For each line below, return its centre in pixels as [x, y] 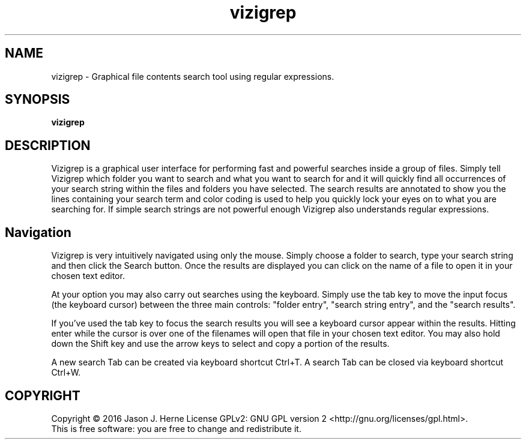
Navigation [38, 232]
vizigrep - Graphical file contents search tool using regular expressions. [193, 76]
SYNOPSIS [38, 100]
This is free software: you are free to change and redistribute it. [176, 428]
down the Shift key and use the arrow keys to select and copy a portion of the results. [220, 344]
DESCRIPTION [48, 145]
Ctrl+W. [66, 373]
